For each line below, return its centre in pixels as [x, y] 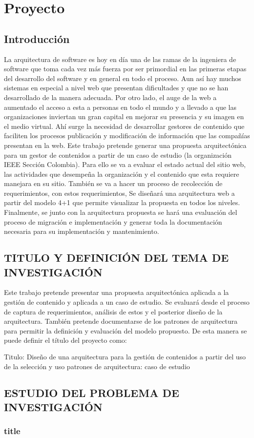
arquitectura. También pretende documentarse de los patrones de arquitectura [121, 321]
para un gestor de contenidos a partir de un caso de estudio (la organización [118, 155]
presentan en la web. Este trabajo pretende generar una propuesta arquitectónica [125, 145]
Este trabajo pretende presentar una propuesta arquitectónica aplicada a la [116, 292]
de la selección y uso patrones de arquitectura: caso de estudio [97, 366]
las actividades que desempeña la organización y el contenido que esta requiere [122, 174]
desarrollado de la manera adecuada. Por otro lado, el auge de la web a [110, 97]
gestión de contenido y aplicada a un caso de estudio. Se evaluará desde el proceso [127, 302]
